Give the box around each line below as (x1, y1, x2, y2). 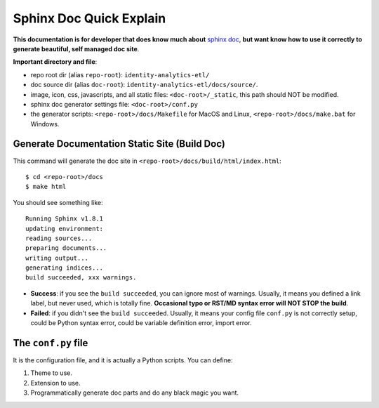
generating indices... (25, 264, 104, 272)
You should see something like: (13, 198, 103, 206)
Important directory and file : (13, 58, 98, 66)
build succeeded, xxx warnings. (25, 274, 137, 282)
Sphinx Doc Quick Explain (13, 11, 166, 26)
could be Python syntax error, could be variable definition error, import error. (30, 319, 252, 327)
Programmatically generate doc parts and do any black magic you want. (30, 388, 239, 397)
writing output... (25, 254, 89, 262)
